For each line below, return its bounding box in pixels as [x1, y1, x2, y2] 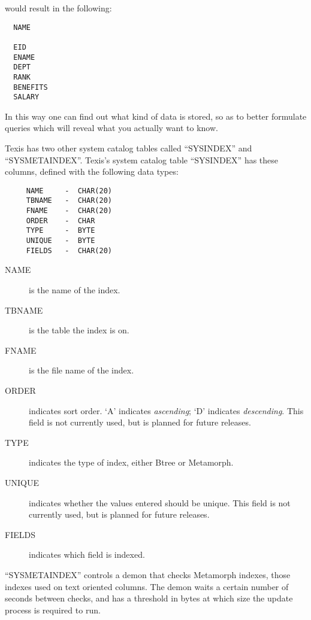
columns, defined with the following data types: [5, 165, 179, 178]
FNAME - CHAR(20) [26, 206, 112, 215]
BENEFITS [13, 83, 48, 92]
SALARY [13, 93, 40, 102]
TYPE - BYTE [26, 226, 95, 235]
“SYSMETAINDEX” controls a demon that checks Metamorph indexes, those [5, 568, 291, 581]
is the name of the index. [29, 284, 120, 296]
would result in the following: [5, 2, 112, 14]
